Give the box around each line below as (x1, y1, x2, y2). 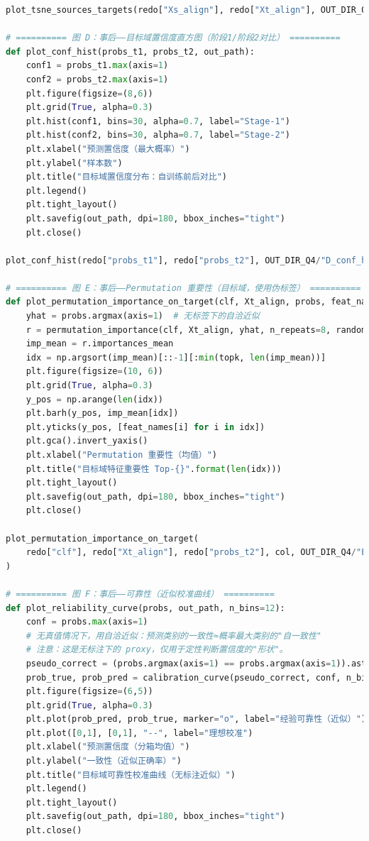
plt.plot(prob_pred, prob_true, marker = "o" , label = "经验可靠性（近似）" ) (26, 714, 366, 725)
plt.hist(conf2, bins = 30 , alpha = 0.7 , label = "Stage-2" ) (26, 130, 290, 141)
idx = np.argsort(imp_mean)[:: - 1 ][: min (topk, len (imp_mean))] (26, 352, 326, 363)
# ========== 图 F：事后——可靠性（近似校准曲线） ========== (6, 588, 275, 599)
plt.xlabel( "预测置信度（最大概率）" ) (26, 143, 190, 154)
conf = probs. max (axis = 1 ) (26, 617, 148, 627)
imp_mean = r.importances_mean (26, 339, 174, 349)
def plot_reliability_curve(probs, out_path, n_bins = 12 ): (6, 603, 285, 613)
